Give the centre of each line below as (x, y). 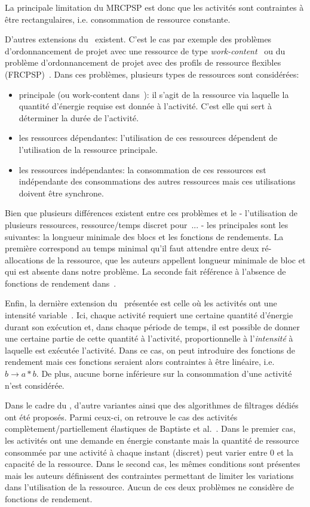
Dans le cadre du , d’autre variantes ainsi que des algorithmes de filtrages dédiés (152, 405)
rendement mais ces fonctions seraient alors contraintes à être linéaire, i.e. (140, 362)
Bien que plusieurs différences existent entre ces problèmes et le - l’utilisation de (151, 213)
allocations (24, 259)
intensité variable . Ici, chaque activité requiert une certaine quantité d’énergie (149, 315)
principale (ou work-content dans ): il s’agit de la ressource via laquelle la (154, 94)
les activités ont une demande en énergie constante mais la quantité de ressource (152, 440)
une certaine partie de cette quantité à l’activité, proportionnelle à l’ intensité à (149, 338)
